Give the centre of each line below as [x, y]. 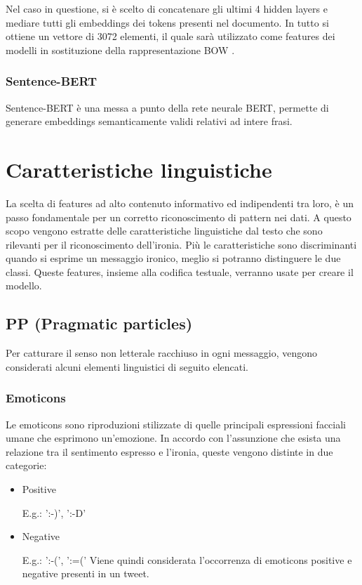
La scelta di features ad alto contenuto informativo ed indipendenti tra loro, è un [180, 203]
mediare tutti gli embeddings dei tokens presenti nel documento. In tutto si [167, 22]
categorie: [26, 465]
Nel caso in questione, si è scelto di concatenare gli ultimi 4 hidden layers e [167, 8]
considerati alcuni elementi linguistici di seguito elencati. [127, 366]
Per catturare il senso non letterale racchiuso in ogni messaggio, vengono [162, 353]
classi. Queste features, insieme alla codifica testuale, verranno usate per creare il [180, 271]
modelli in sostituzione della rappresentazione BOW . [120, 50]
